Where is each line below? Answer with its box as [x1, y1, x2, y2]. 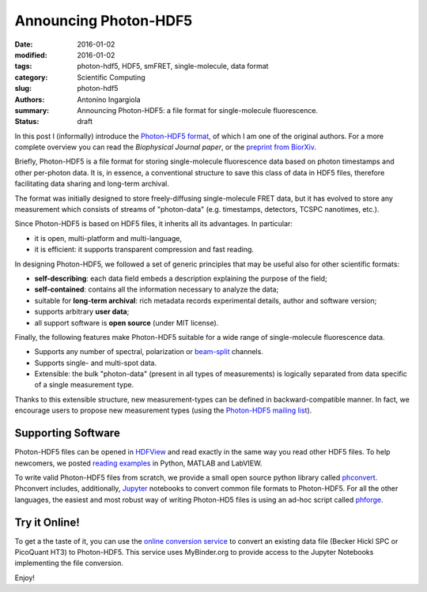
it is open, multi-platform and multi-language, [34, 233, 182, 243]
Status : [14, 117, 40, 126]
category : [14, 72, 48, 82]
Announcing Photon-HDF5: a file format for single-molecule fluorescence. [77, 105, 319, 115]
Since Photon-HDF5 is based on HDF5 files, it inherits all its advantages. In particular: [14, 219, 293, 228]
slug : [14, 84, 32, 93]
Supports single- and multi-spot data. [34, 358, 157, 368]
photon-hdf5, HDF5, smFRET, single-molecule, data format [77, 62, 269, 71]
